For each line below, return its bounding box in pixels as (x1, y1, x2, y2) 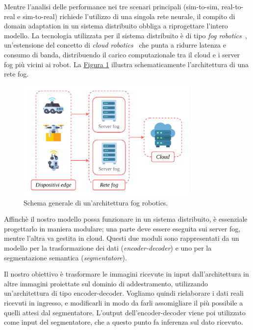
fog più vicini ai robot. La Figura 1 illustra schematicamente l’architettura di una (4, 59, 249, 69)
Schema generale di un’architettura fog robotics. (24, 197, 168, 207)
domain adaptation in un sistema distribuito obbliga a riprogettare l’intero (4, 21, 228, 31)
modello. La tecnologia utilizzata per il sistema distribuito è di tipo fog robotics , (4, 30, 247, 40)
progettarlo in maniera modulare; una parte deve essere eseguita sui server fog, (4, 223, 241, 233)
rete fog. (4, 69, 29, 79)
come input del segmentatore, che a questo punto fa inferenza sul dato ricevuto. (4, 317, 243, 327)
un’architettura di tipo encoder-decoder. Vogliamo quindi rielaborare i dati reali (4, 288, 244, 298)
